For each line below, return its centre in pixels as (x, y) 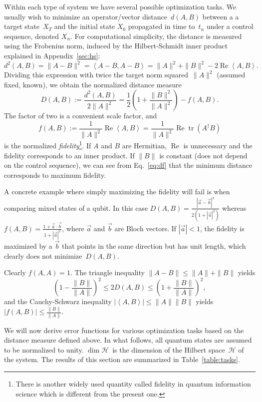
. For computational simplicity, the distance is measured (156, 36)
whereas (234, 207)
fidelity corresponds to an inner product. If (69, 155)
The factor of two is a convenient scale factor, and (81, 116)
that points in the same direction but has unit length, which (154, 246)
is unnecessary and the (218, 145)
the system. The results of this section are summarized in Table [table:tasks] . (122, 359)
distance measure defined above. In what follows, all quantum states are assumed (128, 340)
